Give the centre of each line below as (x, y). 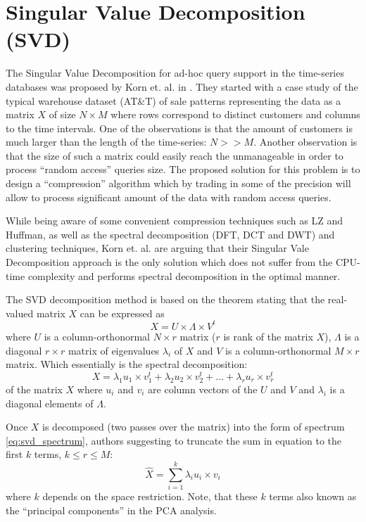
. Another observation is (305, 142)
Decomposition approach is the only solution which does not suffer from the (169, 262)
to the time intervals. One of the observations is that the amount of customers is (179, 128)
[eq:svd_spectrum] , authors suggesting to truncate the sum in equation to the (173, 440)
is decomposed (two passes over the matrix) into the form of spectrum (194, 427)
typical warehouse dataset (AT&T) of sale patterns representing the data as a (173, 100)
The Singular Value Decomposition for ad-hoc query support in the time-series (175, 73)
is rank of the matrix (268, 336)
